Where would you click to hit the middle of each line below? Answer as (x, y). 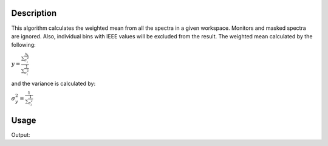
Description (34, 13)
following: (23, 45)
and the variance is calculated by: (53, 84)
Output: (21, 134)
